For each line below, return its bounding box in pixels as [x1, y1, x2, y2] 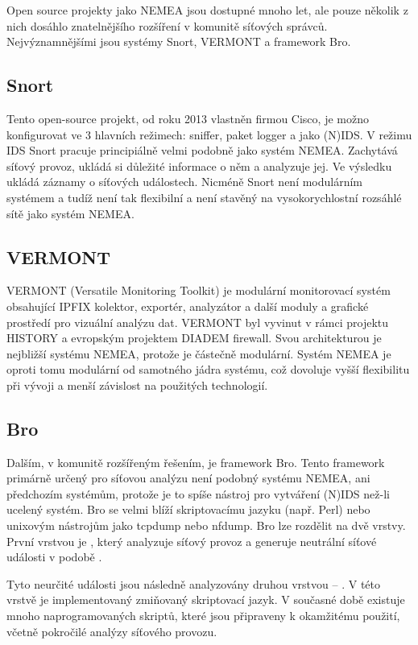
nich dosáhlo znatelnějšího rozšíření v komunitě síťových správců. [6, 17, 328, 34]
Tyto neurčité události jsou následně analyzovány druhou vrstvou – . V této [6, 575, 381, 592]
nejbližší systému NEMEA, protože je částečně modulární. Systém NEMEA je [6, 345, 391, 362]
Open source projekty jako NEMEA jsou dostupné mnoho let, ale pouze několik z [6, 2, 408, 18]
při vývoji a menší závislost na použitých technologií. [6, 376, 268, 393]
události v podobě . [6, 548, 102, 565]
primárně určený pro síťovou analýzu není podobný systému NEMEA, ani [6, 469, 370, 486]
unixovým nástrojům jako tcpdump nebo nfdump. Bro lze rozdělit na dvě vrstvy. [6, 517, 406, 534]
